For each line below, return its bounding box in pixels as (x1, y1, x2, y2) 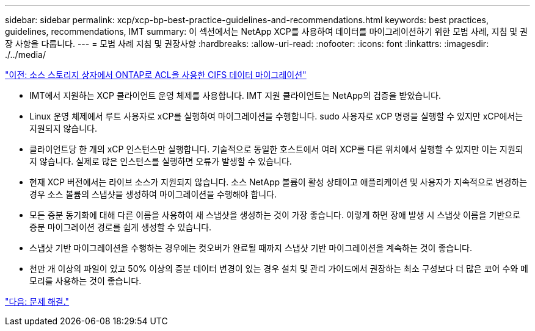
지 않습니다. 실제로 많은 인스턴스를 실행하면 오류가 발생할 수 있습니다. (29, 156, 292, 166)
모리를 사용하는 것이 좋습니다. (29, 276, 142, 286)
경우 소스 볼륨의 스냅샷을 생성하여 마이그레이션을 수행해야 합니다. (29, 189, 277, 199)
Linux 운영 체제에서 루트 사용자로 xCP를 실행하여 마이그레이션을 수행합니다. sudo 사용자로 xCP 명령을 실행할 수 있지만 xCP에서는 (29, 111, 523, 121)
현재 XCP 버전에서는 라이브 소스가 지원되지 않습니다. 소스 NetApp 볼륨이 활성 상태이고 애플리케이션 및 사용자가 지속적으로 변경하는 (29, 177, 528, 187)
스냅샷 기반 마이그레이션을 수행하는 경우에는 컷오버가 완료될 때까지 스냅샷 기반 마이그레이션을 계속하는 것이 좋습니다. (29, 243, 472, 253)
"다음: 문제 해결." (5, 296, 70, 307)
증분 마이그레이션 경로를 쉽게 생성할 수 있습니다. (29, 222, 212, 232)
